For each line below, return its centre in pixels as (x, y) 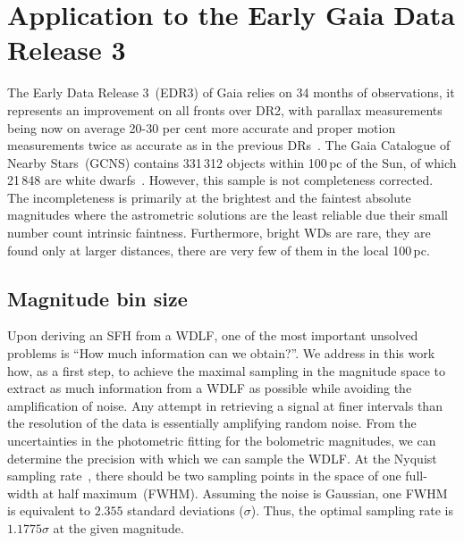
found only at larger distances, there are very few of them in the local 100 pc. (219, 250)
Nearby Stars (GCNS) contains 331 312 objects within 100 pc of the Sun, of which (232, 162)
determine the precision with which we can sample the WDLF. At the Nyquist (222, 458)
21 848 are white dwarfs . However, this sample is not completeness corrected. (220, 180)
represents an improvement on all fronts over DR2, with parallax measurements (225, 109)
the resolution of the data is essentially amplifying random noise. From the (212, 423)
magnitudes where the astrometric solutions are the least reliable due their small (228, 215)
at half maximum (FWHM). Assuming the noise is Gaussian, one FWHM (245, 493)
